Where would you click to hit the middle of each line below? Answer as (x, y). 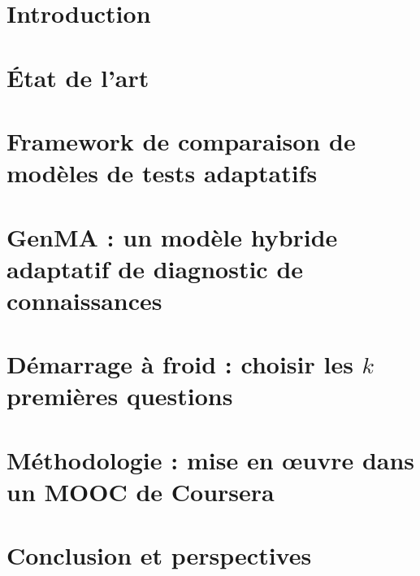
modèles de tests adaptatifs (162, 173)
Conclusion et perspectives (159, 555)
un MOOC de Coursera (141, 491)
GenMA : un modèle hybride (172, 236)
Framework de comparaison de (181, 140)
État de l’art (78, 77)
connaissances (84, 300)
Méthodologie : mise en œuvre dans (211, 459)
